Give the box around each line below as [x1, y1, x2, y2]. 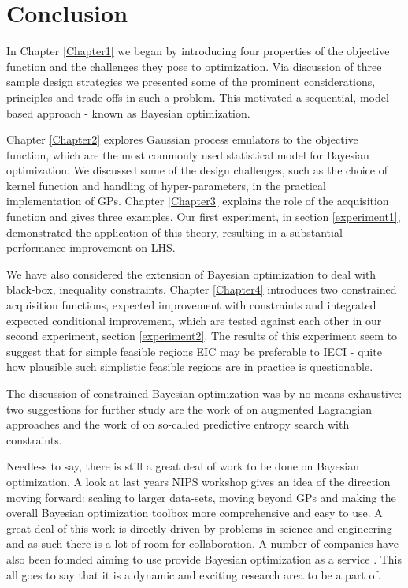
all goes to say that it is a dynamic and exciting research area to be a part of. [6, 566, 381, 582]
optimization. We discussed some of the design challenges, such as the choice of [6, 162, 388, 178]
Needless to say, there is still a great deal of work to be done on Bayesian [6, 458, 359, 474]
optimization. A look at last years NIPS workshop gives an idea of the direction [6, 473, 391, 489]
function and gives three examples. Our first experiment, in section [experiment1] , [6, 208, 401, 225]
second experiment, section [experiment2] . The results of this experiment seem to [6, 328, 398, 344]
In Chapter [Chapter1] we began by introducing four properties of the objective [6, 43, 390, 59]
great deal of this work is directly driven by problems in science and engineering [6, 519, 392, 536]
